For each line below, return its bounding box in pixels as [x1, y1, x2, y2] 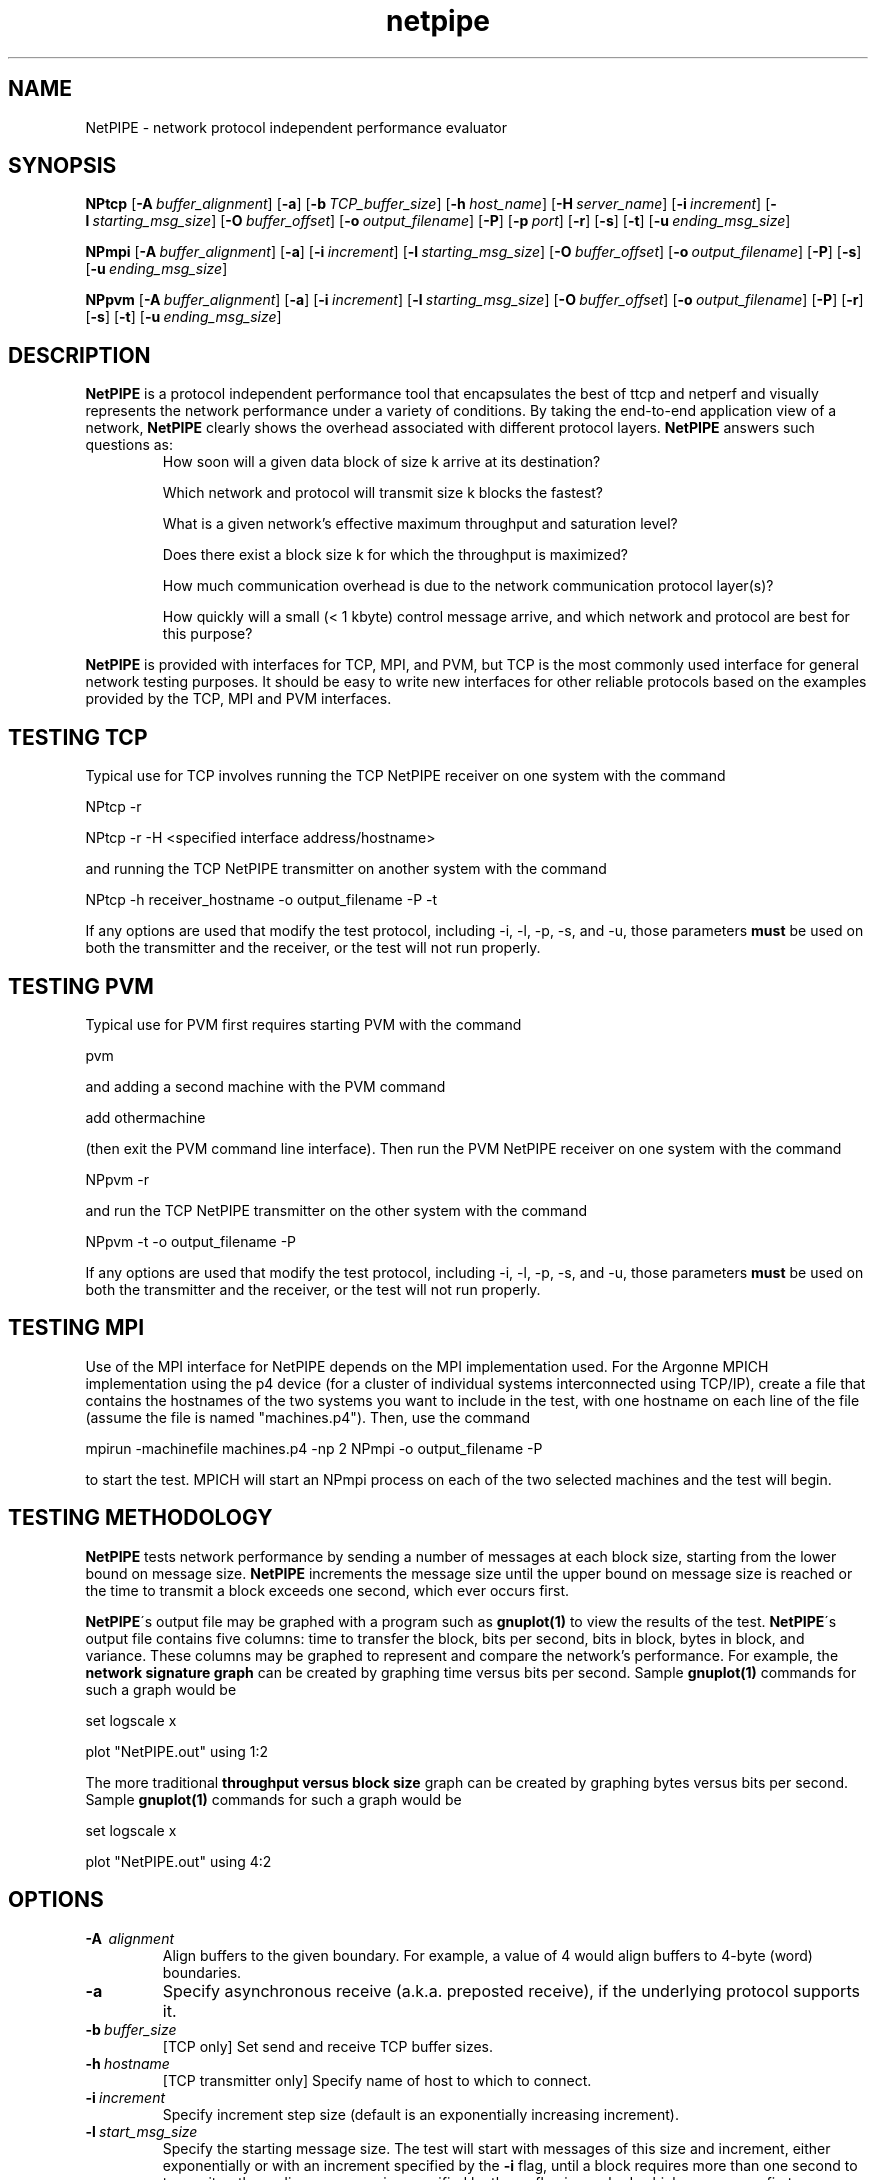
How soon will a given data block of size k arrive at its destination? [162, 453, 601, 471]
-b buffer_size [85, 2020, 177, 2038]
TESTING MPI [8, 1315, 145, 1341]
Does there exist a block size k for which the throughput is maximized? [162, 546, 628, 564]
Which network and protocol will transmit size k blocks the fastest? [162, 484, 604, 502]
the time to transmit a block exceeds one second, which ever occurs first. [85, 1581, 570, 1599]
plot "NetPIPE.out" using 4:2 [85, 1852, 272, 1870]
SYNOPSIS [8, 153, 117, 179]
